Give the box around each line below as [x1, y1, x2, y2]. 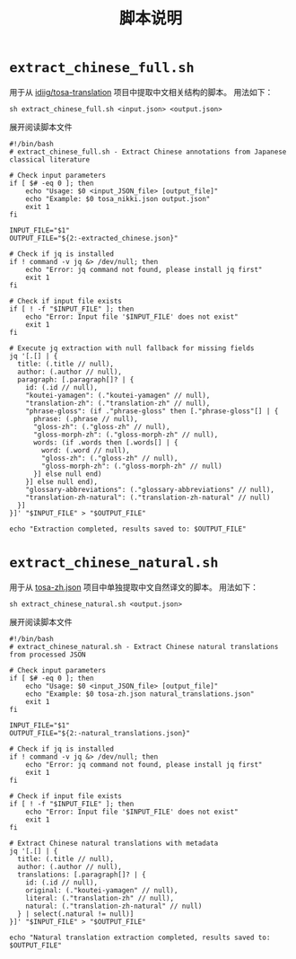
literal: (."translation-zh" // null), [25, 893, 175, 902]
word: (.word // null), [41, 445, 130, 454]
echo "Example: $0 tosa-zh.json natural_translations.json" [25, 689, 255, 699]
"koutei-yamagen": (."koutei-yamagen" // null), [25, 391, 211, 400]
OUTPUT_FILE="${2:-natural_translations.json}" [9, 728, 191, 737]
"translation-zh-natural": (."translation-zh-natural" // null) [25, 493, 271, 502]
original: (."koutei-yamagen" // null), [25, 885, 178, 894]
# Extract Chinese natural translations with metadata [9, 839, 219, 848]
